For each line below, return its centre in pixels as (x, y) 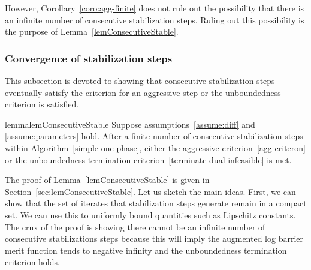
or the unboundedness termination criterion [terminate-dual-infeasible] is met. (148, 159)
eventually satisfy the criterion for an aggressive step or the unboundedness (143, 92)
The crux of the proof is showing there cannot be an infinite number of (135, 226)
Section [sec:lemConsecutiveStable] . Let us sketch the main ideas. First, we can (150, 191)
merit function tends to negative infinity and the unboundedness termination (146, 250)
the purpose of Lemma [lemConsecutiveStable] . (92, 31)
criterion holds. (32, 262)
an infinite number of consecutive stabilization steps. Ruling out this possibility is (155, 19)
